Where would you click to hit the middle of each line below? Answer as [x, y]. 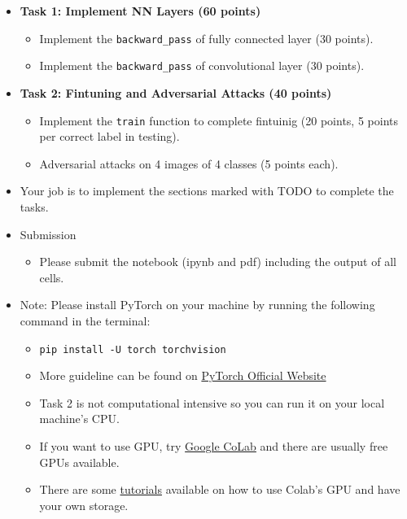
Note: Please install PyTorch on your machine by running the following [197, 305]
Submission [48, 234]
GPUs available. [79, 462]
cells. [52, 277]
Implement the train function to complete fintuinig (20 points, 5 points [219, 120]
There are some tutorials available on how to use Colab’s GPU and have [220, 489]
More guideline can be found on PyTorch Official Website [183, 375]
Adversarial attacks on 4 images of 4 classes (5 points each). [189, 163]
